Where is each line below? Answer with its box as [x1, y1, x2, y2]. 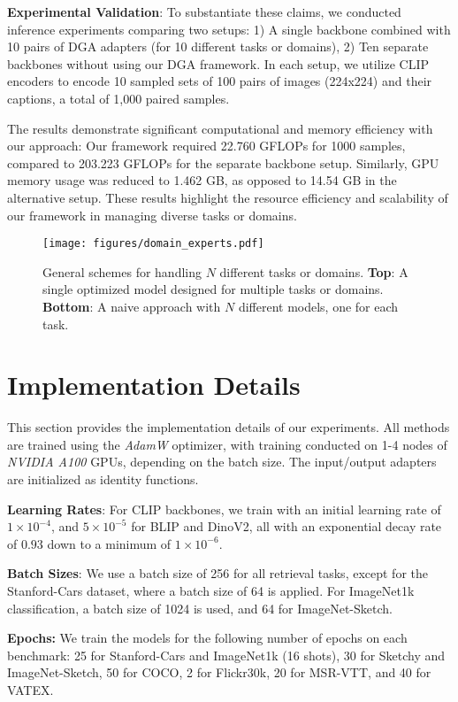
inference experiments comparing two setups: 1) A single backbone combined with [7, 19, 451, 38]
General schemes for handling [42, 262, 202, 281]
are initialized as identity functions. [7, 470, 199, 489]
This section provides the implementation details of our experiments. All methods [7, 418, 450, 436]
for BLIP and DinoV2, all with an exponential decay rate [131, 517, 442, 536]
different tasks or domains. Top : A [219, 262, 408, 281]
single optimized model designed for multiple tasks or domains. [42, 280, 384, 298]
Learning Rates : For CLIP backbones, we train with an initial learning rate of [7, 499, 441, 518]
